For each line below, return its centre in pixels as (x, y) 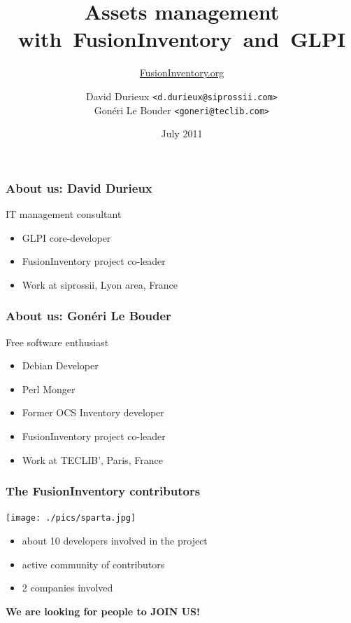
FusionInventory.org (182, 73)
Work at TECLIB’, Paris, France (92, 459)
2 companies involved (67, 588)
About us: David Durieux (79, 187)
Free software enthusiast (57, 342)
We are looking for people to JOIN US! (103, 611)
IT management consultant (64, 214)
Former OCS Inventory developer (93, 412)
